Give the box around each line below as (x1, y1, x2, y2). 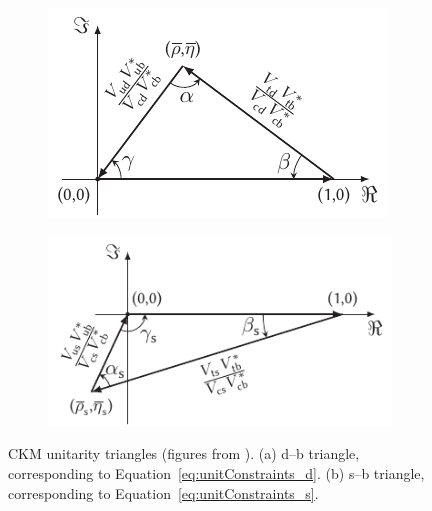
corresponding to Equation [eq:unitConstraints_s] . (8, 482, 319, 503)
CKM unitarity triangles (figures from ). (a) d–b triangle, (8, 443, 360, 464)
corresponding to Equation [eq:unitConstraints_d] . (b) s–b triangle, (8, 462, 425, 483)
